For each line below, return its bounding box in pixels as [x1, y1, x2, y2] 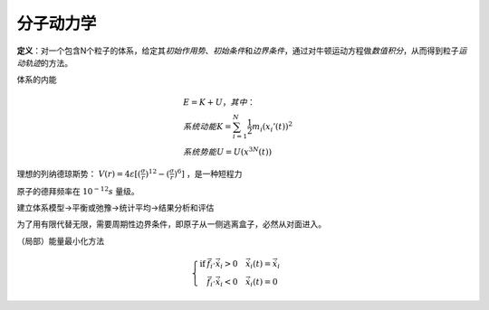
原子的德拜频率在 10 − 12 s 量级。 [16, 184, 139, 196]
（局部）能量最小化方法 [16, 235, 104, 246]
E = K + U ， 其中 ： [182, 97, 255, 108]
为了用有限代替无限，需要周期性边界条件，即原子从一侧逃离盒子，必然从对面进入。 [16, 219, 326, 230]
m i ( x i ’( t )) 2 [252, 119, 293, 134]
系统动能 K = [182, 121, 232, 131]
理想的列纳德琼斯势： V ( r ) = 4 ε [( [16, 168, 141, 179]
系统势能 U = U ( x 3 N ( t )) [182, 146, 272, 157]
